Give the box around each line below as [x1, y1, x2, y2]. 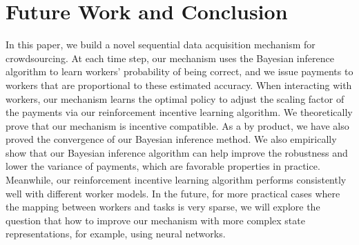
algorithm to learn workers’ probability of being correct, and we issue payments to [6, 64, 353, 79]
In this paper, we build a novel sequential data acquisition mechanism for [6, 37, 316, 52]
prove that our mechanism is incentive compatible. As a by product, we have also [6, 118, 349, 133]
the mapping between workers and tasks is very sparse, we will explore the [6, 199, 320, 214]
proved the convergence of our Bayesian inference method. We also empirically [6, 132, 337, 146]
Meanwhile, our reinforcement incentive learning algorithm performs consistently [6, 173, 347, 187]
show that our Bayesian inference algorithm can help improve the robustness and [6, 145, 348, 159]
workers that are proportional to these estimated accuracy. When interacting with [6, 77, 352, 92]
